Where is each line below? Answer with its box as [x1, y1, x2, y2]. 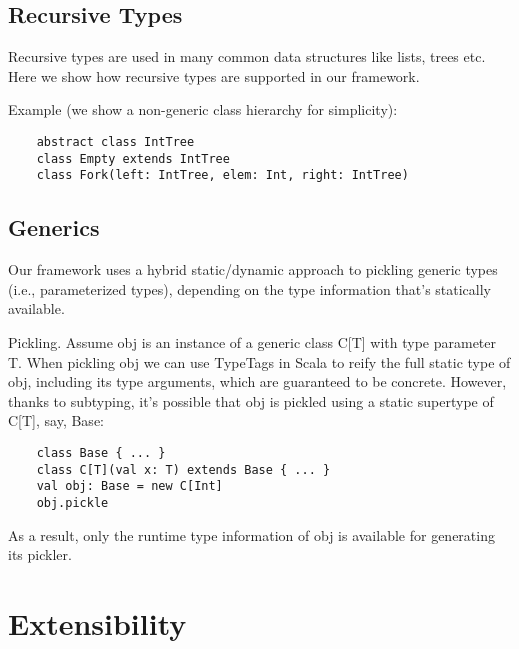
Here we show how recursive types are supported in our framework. [8, 65, 420, 86]
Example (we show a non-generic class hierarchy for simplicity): [8, 99, 398, 120]
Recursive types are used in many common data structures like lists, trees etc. [8, 46, 486, 67]
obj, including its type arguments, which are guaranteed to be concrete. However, [8, 371, 507, 392]
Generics [8, 212, 100, 243]
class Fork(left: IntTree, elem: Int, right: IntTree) [36, 168, 409, 183]
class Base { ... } [36, 445, 166, 460]
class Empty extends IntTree [36, 151, 230, 166]
